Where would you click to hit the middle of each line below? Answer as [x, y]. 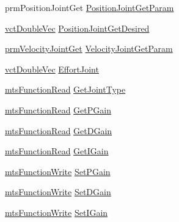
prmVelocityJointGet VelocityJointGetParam [89, 48]
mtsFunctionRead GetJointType [65, 89]
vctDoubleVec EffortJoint [52, 69]
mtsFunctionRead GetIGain [57, 151]
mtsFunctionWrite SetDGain [58, 192]
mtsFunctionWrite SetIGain [57, 212]
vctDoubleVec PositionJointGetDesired [77, 28]
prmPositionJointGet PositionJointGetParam [89, 7]
